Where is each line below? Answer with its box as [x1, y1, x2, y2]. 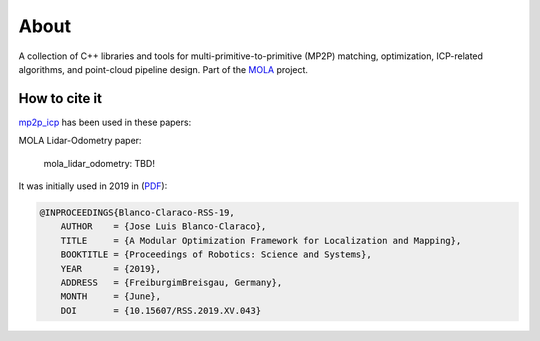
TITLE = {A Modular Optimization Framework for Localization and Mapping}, [60, 235, 462, 246]
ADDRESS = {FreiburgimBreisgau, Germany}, [60, 276, 283, 288]
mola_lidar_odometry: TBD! [43, 157, 155, 169]
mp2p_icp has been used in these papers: [18, 116, 192, 128]
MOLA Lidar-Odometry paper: [18, 135, 142, 147]
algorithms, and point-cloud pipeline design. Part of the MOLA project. [18, 63, 309, 75]
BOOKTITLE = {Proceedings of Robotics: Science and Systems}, [60, 249, 372, 260]
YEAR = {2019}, [60, 263, 162, 274]
